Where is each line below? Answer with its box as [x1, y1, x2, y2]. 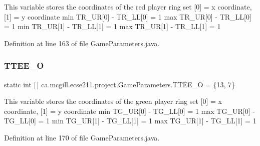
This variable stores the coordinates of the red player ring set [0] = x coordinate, [4, 2, 252, 12]
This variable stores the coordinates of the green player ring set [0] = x [4, 96, 222, 106]
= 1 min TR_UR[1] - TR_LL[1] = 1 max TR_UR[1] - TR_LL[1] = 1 [4, 21, 221, 32]
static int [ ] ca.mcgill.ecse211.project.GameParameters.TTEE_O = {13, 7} [4, 79, 235, 89]
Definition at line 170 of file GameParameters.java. [4, 132, 160, 142]
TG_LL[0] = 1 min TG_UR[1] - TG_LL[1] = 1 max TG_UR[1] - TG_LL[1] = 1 [4, 115, 256, 126]
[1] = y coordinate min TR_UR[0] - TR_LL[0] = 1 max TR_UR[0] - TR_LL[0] [4, 11, 251, 22]
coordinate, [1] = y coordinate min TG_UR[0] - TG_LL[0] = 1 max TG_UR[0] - [4, 105, 255, 116]
